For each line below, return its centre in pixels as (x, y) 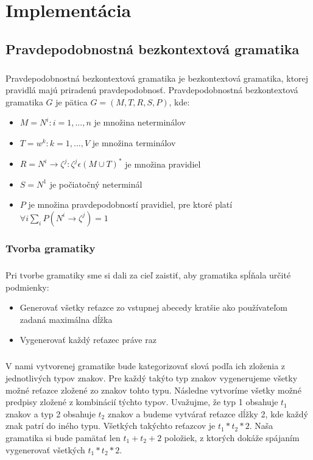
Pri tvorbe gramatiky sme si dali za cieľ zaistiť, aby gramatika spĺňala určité (148, 275)
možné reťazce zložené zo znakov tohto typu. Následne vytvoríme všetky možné (153, 390)
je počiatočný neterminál (96, 184)
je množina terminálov (134, 142)
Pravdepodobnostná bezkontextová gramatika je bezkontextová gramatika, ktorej (157, 78)
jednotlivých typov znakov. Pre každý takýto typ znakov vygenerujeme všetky (152, 377)
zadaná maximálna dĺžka (66, 319)
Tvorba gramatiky (51, 248)
